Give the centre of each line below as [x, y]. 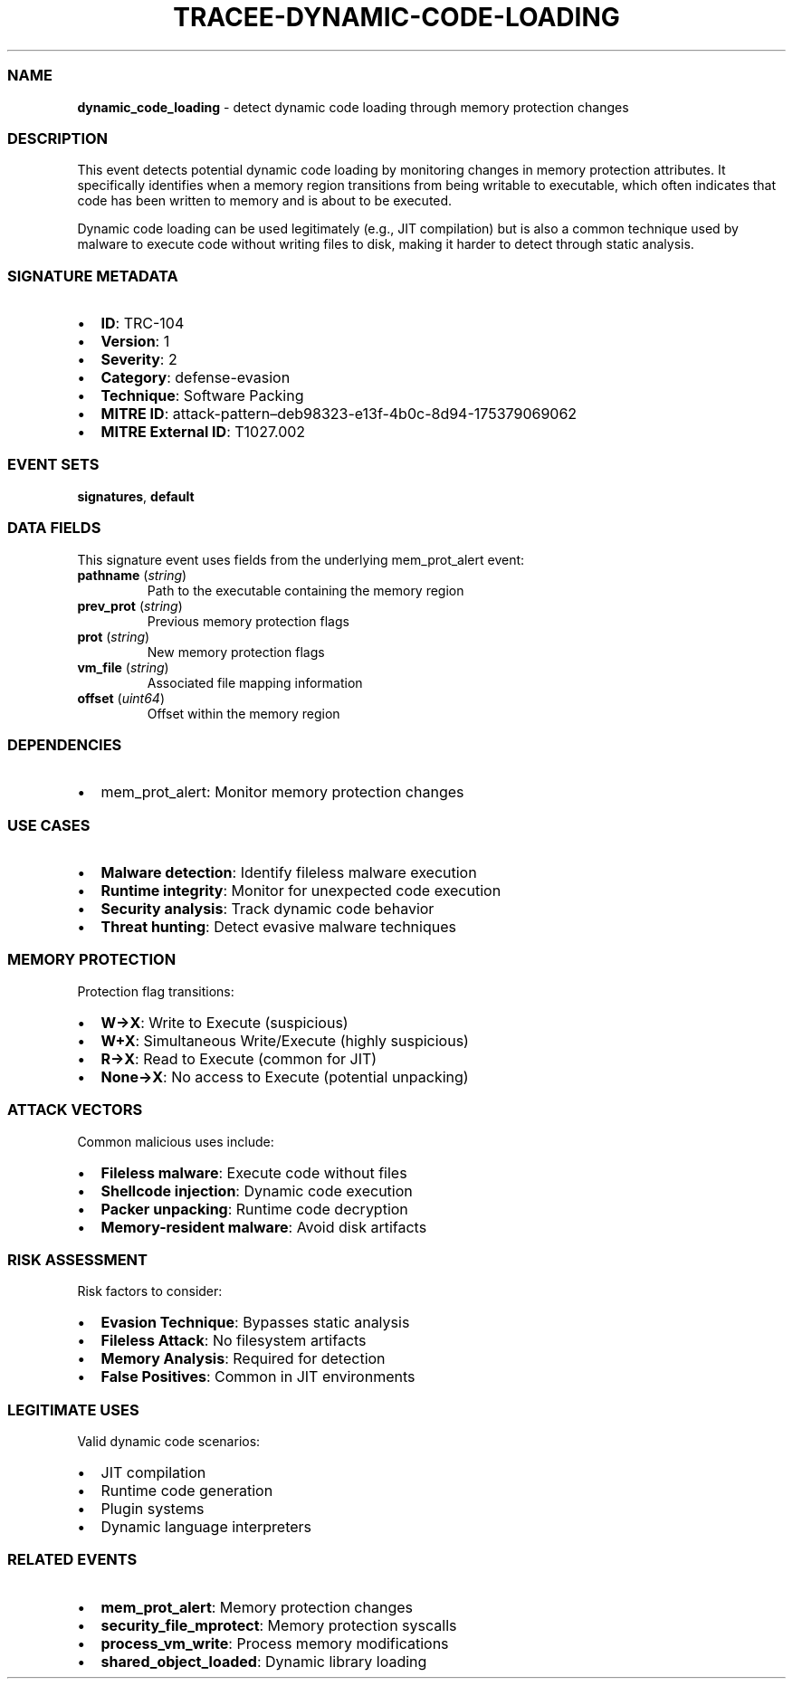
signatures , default [136, 496]
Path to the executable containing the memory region [306, 590]
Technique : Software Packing [202, 395]
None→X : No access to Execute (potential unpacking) [285, 1076]
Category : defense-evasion [196, 377]
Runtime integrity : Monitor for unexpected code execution [301, 891]
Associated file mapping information [255, 682]
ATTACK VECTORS [75, 1110]
